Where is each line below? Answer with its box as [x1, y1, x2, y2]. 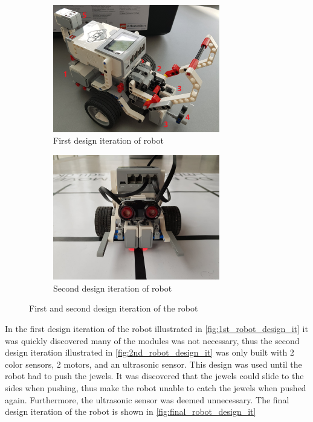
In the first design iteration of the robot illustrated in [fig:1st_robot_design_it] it [5, 322, 308, 335]
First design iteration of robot [53, 134, 164, 147]
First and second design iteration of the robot [29, 302, 198, 315]
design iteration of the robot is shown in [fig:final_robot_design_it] [5, 405, 256, 418]
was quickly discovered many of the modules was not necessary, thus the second [5, 334, 300, 347]
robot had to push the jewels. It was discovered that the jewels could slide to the [5, 369, 304, 382]
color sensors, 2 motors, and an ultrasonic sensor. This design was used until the [5, 357, 302, 370]
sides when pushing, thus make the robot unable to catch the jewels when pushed [5, 382, 306, 394]
